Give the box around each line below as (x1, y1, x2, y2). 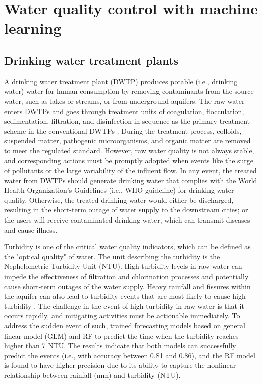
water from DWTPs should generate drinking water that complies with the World (4, 175, 257, 185)
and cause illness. (4, 224, 58, 235)
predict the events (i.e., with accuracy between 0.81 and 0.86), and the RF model (4, 350, 255, 360)
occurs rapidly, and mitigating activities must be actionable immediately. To (4, 310, 240, 321)
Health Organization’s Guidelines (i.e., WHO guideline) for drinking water (4, 185, 234, 195)
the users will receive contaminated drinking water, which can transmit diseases (4, 214, 250, 225)
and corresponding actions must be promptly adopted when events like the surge (4, 155, 254, 166)
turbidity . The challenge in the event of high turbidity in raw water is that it (4, 300, 244, 311)
